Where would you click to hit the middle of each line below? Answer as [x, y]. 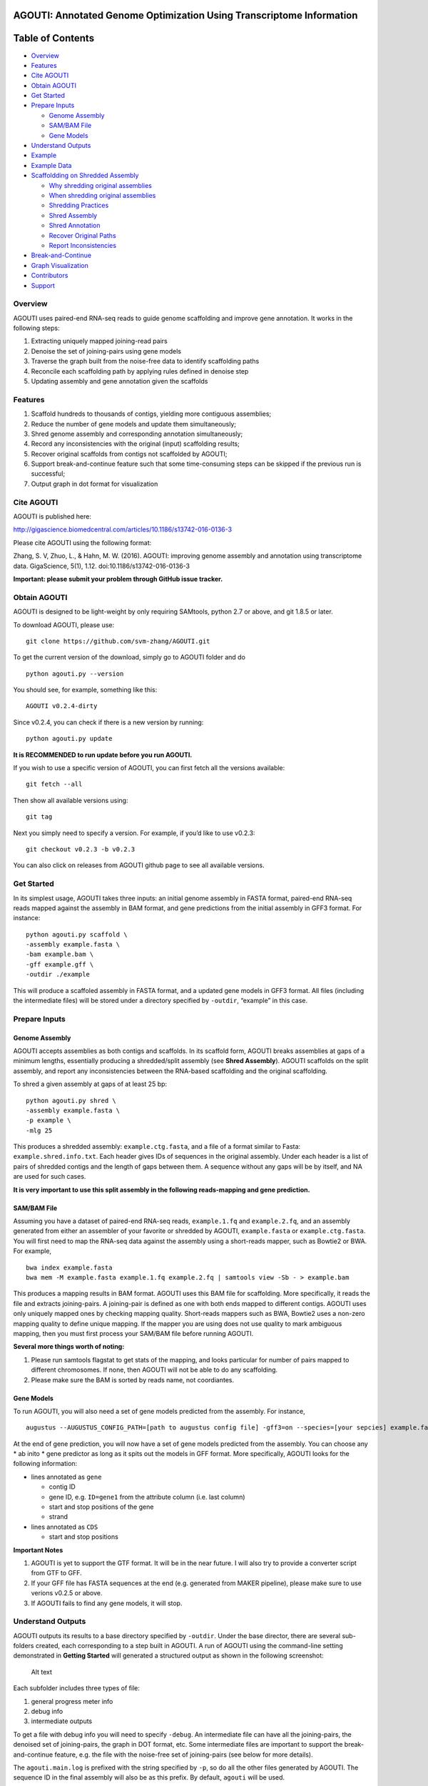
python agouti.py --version [75, 674]
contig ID [62, 1487]
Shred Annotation [75, 226]
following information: [45, 1464]
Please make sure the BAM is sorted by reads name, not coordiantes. [133, 1380]
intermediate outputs [62, 1721]
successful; [48, 474]
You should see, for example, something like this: [85, 690]
